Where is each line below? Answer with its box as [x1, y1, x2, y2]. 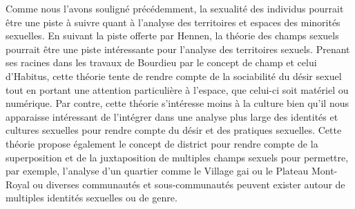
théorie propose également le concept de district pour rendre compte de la [6, 136, 318, 150]
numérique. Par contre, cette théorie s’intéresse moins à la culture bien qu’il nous [6, 96, 349, 110]
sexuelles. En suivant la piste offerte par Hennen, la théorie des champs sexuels [6, 28, 339, 43]
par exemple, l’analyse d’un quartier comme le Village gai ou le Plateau [6, 163, 309, 178]
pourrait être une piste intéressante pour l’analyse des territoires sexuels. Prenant [6, 41, 350, 56]
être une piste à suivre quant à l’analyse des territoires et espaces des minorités [6, 14, 340, 29]
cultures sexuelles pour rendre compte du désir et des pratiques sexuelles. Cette [6, 123, 342, 137]
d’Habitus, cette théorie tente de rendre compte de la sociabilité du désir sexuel [6, 68, 342, 83]
